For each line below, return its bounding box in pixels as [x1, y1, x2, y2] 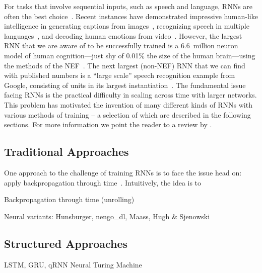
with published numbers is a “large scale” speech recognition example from [4, 70, 235, 80]
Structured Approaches [4, 235, 128, 251]
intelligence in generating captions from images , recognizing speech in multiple [4, 21, 249, 31]
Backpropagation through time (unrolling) [4, 194, 135, 205]
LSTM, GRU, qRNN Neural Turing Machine [4, 259, 142, 269]
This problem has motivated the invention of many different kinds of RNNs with [4, 99, 252, 110]
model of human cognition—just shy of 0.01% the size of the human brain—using [4, 50, 255, 60]
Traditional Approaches [4, 144, 129, 159]
